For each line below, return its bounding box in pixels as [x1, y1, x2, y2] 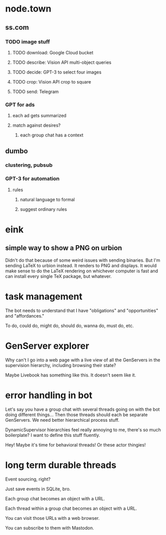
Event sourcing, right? [5, 476, 51, 482]
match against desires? [12, 122, 61, 128]
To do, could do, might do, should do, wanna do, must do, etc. [5, 323, 134, 329]
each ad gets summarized [12, 113, 67, 119]
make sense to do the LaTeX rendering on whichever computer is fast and [5, 268, 158, 274]
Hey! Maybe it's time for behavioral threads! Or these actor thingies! [5, 441, 146, 448]
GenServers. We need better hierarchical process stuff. [5, 417, 120, 423]
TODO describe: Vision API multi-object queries [12, 59, 112, 65]
